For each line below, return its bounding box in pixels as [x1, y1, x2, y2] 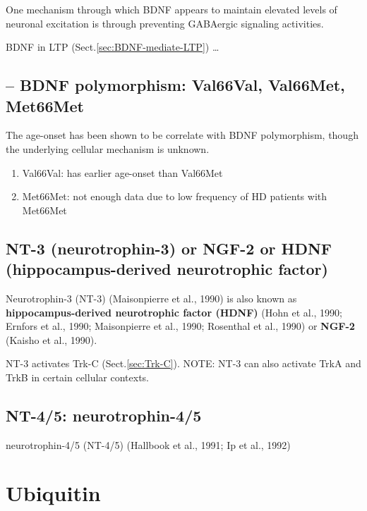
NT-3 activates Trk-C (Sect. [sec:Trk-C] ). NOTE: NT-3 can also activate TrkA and [6, 356, 361, 371]
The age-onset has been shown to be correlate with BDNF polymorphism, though [6, 128, 359, 142]
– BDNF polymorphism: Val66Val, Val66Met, [6, 74, 345, 96]
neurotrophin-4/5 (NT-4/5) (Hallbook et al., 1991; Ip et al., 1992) [6, 437, 291, 452]
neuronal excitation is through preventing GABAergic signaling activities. [6, 16, 324, 30]
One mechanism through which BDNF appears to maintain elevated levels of [6, 2, 337, 16]
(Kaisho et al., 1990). [6, 332, 97, 347]
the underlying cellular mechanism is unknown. [6, 141, 210, 156]
